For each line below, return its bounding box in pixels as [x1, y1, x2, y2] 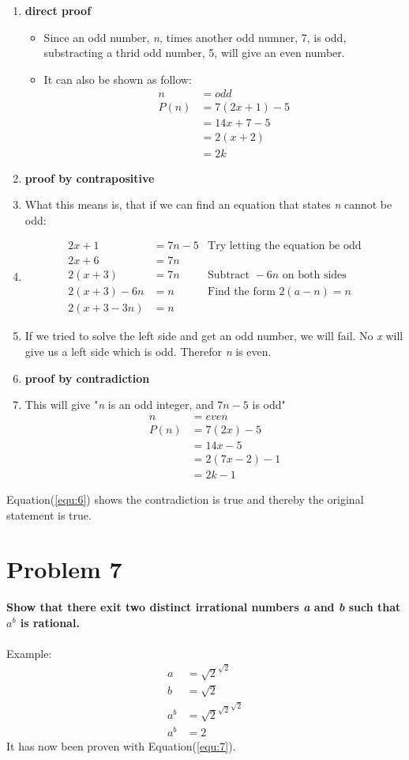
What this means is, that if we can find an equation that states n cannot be [24, 196, 392, 213]
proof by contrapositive [24, 169, 155, 186]
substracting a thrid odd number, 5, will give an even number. [43, 44, 345, 61]
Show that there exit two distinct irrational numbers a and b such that [6, 599, 401, 615]
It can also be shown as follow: [43, 70, 192, 87]
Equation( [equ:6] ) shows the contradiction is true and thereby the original [6, 491, 364, 507]
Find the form [208, 286, 276, 298]
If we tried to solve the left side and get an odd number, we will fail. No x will [24, 327, 403, 344]
